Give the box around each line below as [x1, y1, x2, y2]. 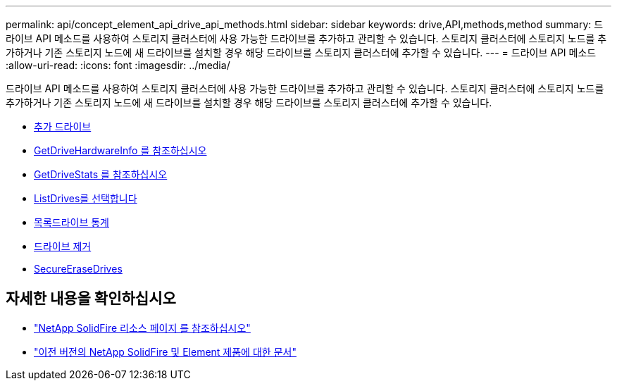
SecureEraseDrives [34, 263, 123, 275]
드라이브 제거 [34, 240, 92, 252]
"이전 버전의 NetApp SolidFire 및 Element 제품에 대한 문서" [34, 345, 297, 358]
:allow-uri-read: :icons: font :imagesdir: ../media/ [6, 59, 230, 71]
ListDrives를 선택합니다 [34, 192, 137, 204]
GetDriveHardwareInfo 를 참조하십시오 [34, 144, 207, 156]
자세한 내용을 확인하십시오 [6, 289, 176, 308]
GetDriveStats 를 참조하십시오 [34, 168, 168, 180]
